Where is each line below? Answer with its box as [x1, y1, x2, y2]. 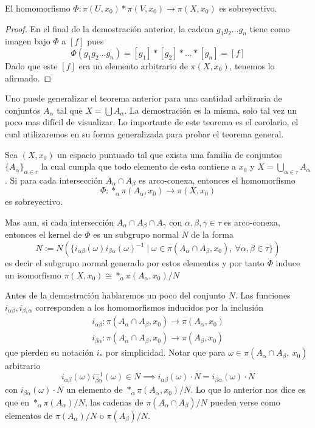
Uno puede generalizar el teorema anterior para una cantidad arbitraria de [5, 92, 282, 105]
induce [275, 257, 300, 269]
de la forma [191, 228, 234, 241]
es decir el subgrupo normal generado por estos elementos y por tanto [5, 257, 265, 269]
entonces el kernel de [5, 228, 82, 241]
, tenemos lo [229, 59, 275, 72]
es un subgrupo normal [93, 228, 179, 241]
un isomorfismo [5, 268, 61, 281]
